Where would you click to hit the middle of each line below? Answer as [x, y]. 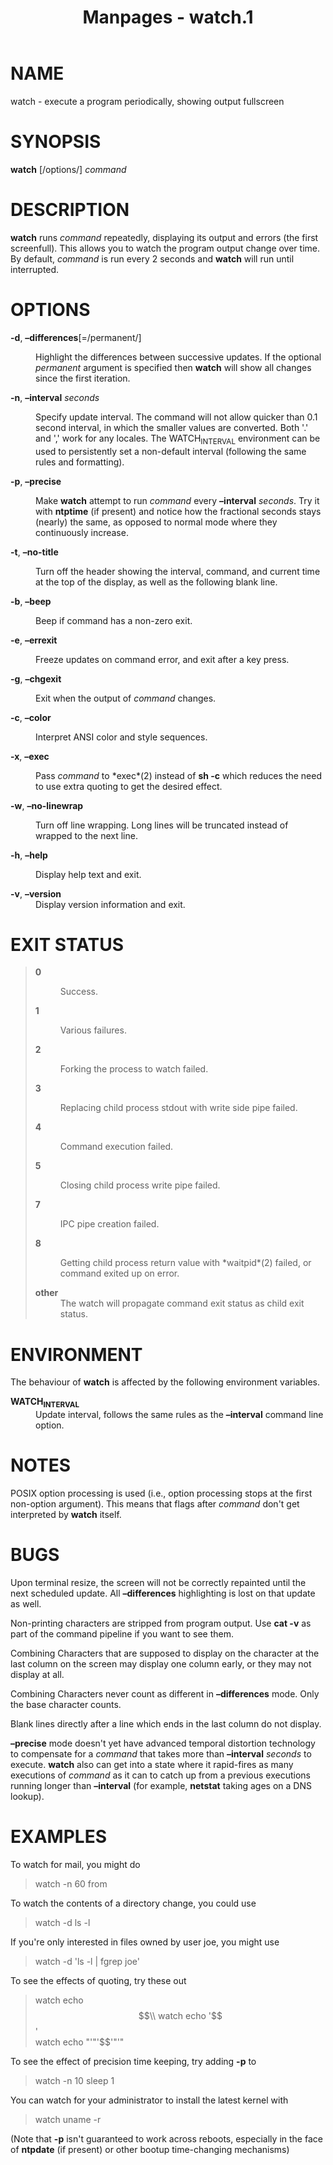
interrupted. [35, 269]
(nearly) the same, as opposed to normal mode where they [156, 522]
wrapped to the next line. [86, 835]
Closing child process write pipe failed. [140, 1185]
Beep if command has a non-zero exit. [114, 620]
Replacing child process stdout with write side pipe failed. [178, 1108]
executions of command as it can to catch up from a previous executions [160, 1775]
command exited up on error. [119, 1273]
